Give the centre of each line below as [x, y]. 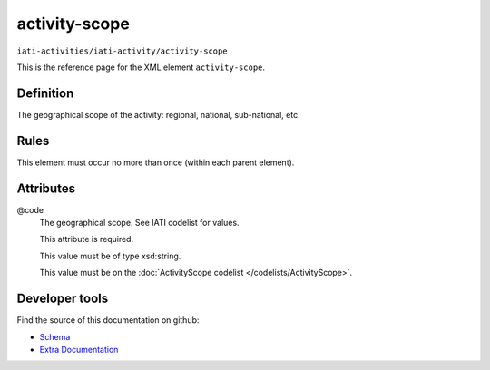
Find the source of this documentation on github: [108, 320]
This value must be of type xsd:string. [110, 256]
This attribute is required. [87, 239]
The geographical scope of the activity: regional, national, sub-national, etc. [158, 114]
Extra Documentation [79, 349]
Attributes [46, 188]
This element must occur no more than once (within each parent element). [156, 162]
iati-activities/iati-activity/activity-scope [122, 51]
